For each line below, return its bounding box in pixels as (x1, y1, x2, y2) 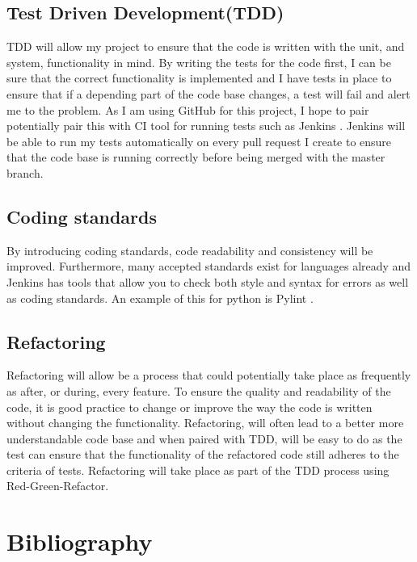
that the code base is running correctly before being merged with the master (6, 149, 385, 166)
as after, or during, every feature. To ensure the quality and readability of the (6, 382, 391, 399)
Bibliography (6, 525, 153, 558)
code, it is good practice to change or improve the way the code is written (6, 398, 373, 415)
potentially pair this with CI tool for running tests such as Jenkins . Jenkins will (6, 117, 406, 134)
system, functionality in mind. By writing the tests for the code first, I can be (6, 53, 391, 70)
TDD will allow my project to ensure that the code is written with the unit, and (6, 38, 405, 55)
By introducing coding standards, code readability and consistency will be (6, 241, 373, 258)
